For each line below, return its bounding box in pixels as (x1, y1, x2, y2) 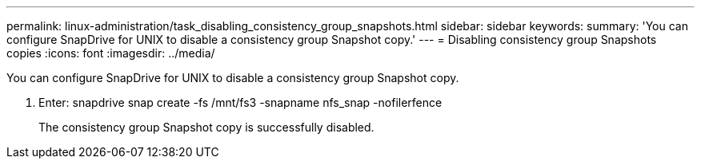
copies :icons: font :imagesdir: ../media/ (6, 46, 215, 60)
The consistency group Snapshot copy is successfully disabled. (38, 120, 375, 134)
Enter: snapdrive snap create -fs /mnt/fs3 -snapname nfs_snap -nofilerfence (38, 96, 443, 109)
